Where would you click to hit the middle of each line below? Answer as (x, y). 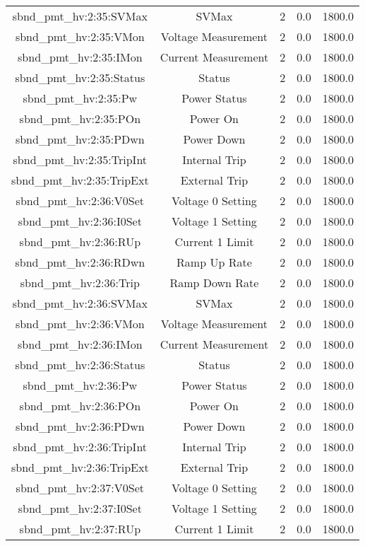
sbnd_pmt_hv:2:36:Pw (80, 385)
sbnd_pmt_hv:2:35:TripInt (80, 159)
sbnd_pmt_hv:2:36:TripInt (80, 447)
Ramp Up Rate (214, 262)
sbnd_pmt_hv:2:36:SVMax (80, 303)
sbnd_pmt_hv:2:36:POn (80, 406)
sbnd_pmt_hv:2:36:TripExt (80, 467)
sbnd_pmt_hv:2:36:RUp (80, 242)
